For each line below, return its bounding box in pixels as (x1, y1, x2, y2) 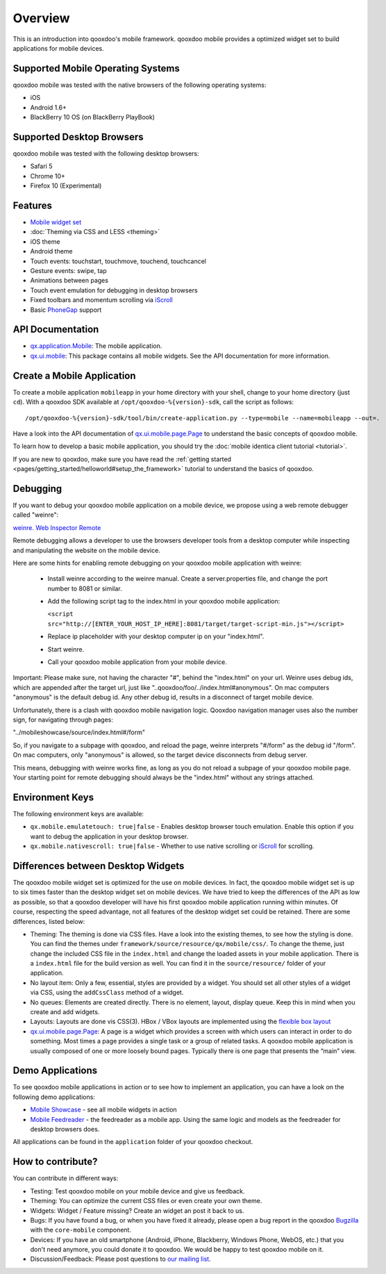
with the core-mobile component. (30, 1226, 132, 1234)
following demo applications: (12, 1093, 95, 1101)
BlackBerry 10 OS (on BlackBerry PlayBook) (30, 113, 156, 122)
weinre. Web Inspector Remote (12, 523, 101, 531)
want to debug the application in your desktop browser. (30, 832, 189, 841)
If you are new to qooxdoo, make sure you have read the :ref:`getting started (12, 455, 232, 463)
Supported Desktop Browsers (12, 131, 144, 142)
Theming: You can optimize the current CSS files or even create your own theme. (30, 1197, 262, 1205)
